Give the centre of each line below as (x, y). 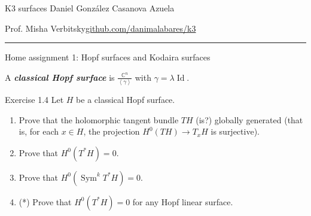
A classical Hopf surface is (60, 77)
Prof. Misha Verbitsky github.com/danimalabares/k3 (100, 28)
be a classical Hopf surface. (126, 100)
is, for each (39, 131)
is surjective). (235, 131)
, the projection (112, 131)
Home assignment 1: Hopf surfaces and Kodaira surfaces (108, 57)
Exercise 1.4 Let (34, 100)
